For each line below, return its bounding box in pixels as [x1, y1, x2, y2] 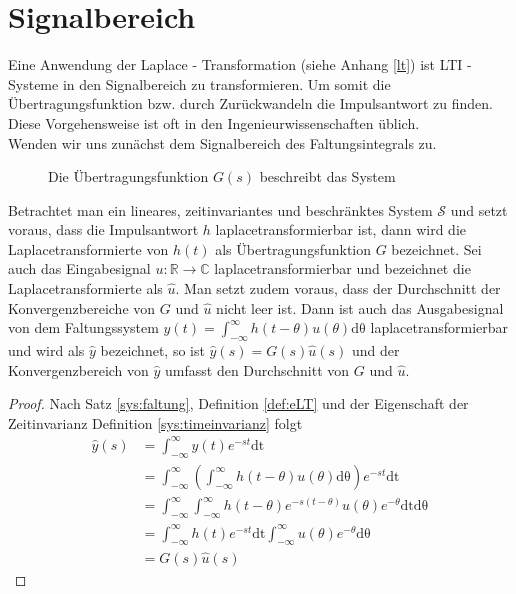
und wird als [8, 340, 85, 361]
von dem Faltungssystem [8, 317, 159, 338]
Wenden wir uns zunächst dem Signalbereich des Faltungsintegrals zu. [8, 132, 437, 153]
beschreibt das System [259, 166, 396, 187]
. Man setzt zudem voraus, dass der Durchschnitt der [175, 278, 501, 299]
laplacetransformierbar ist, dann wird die [215, 219, 467, 240]
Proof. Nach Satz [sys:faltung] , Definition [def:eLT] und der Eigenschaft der [8, 393, 469, 414]
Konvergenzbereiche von [8, 297, 156, 318]
